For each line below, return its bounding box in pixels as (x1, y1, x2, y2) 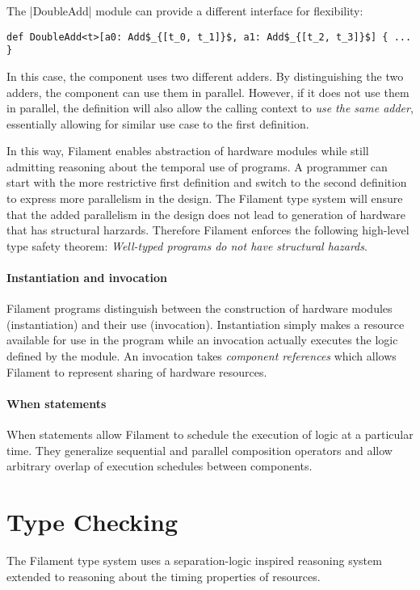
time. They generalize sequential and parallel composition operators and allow (6, 441, 393, 458)
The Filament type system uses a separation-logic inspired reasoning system (6, 551, 382, 568)
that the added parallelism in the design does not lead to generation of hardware (6, 205, 405, 222)
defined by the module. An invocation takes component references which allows (6, 348, 397, 365)
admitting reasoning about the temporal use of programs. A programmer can (6, 158, 388, 175)
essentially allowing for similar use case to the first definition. (6, 115, 309, 132)
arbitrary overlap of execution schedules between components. (6, 457, 313, 474)
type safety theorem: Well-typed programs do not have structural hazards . (6, 237, 367, 254)
